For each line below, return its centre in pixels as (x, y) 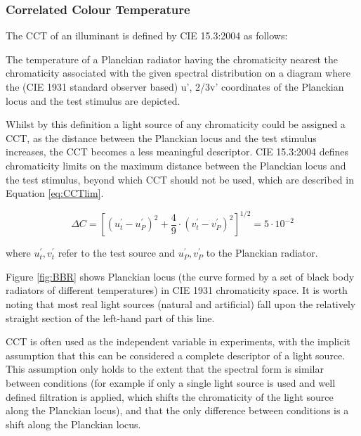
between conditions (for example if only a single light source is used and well (171, 383)
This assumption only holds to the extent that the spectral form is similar (165, 369)
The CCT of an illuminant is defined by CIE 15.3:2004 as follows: (147, 36)
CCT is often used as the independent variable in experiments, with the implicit (178, 341)
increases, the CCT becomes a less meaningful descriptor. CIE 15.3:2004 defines (177, 152)
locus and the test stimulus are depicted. (93, 100)
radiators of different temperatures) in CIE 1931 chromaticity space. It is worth (177, 290)
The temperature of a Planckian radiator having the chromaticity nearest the (172, 59)
